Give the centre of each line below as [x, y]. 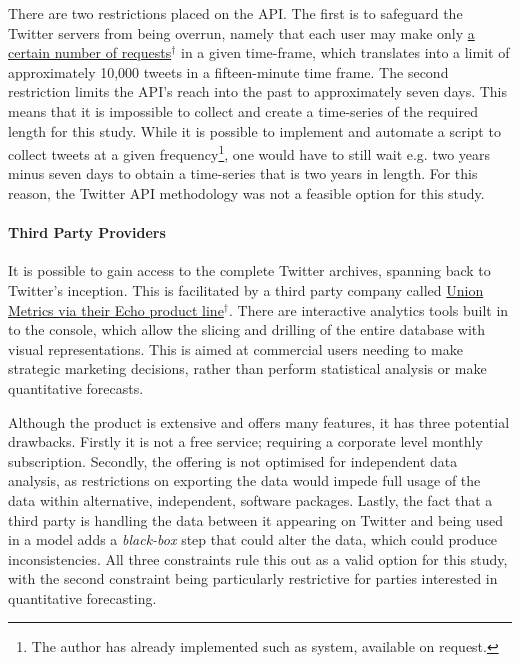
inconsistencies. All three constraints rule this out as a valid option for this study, [258, 558]
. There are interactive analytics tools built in [369, 309]
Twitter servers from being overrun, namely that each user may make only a [241, 32]
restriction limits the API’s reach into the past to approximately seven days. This [258, 91]
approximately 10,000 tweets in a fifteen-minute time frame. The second [228, 71]
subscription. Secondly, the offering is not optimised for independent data [233, 460]
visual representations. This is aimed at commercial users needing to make [235, 348]
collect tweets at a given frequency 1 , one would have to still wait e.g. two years [249, 152]
